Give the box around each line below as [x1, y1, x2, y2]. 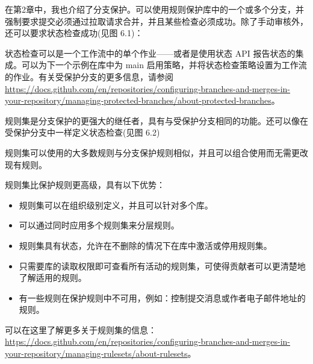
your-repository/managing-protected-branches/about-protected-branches [5, 94, 271, 107]
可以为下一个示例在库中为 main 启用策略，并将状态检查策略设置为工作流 [21, 58, 307, 71]
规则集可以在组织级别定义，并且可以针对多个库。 [19, 198, 213, 211]
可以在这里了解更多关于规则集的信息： [5, 323, 156, 336]
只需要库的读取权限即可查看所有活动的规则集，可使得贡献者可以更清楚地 [19, 259, 306, 272]
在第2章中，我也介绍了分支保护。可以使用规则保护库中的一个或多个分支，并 [5, 3, 304, 15]
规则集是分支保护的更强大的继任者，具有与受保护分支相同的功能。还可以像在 [5, 114, 308, 127]
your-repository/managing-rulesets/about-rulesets [5, 347, 188, 360]
